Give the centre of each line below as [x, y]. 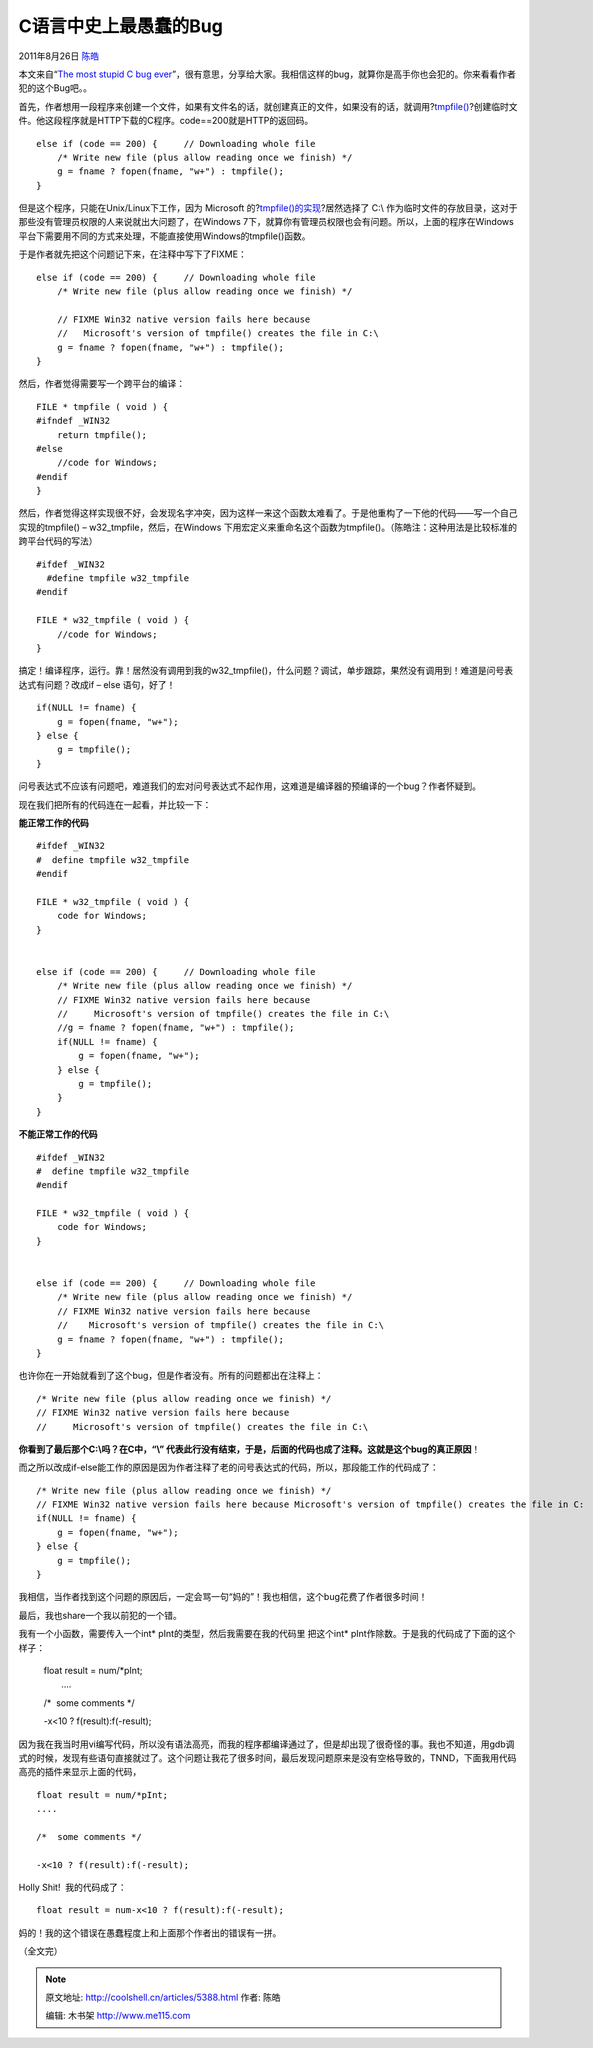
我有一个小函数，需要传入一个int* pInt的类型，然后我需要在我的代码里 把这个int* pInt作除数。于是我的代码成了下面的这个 [267, 1634]
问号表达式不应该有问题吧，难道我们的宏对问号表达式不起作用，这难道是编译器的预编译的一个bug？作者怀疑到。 [250, 786]
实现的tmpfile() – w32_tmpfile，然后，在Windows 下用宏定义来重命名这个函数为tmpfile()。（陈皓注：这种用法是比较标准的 [267, 527]
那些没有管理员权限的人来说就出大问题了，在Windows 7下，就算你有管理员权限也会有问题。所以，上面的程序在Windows [266, 222]
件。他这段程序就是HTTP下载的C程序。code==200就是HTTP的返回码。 [166, 121]
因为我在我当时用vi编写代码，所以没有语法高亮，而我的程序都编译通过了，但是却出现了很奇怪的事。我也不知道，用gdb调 [266, 1744]
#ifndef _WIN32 [73, 421]
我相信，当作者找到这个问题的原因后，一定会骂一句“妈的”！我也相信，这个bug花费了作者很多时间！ [223, 1597]
